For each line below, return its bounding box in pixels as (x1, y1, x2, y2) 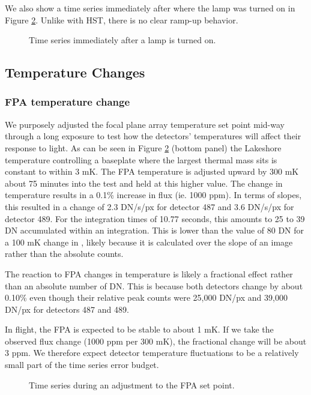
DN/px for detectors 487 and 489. (5, 303, 129, 315)
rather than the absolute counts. (5, 247, 124, 260)
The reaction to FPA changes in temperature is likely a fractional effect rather (5, 267, 293, 280)
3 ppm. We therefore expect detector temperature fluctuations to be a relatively (5, 346, 299, 359)
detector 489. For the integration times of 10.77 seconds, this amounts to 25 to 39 (5, 212, 305, 225)
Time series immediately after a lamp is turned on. (29, 34, 216, 46)
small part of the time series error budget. (5, 358, 159, 371)
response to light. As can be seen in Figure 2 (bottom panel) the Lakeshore (5, 141, 282, 154)
